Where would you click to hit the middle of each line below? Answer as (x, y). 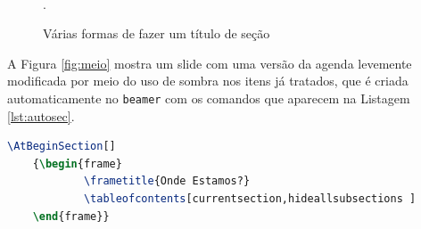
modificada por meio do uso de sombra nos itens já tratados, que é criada (208, 81)
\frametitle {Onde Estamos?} (167, 181)
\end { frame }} (71, 216)
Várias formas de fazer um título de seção (157, 33)
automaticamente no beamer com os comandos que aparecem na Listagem (209, 98)
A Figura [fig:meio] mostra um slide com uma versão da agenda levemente (210, 63)
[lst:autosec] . (41, 115)
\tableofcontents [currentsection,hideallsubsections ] (250, 199)
